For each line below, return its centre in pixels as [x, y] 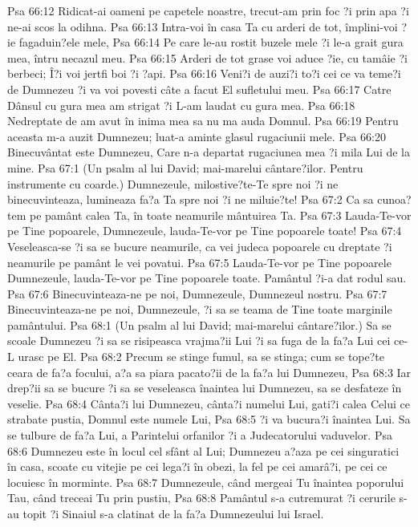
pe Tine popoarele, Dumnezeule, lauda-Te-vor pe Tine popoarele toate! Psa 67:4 [205, 231]
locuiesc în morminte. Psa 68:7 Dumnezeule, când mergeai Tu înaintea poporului [206, 482]
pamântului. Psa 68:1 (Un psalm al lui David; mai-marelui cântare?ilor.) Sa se [199, 324]
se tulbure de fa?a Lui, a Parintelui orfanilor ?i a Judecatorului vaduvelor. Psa [200, 435]
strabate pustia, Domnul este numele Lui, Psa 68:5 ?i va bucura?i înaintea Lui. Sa [209, 419]
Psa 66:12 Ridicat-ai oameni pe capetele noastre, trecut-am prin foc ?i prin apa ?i [208, 10]
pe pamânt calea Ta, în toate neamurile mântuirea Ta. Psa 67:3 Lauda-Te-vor [220, 215]
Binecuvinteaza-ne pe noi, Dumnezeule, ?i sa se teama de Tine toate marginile [200, 309]
